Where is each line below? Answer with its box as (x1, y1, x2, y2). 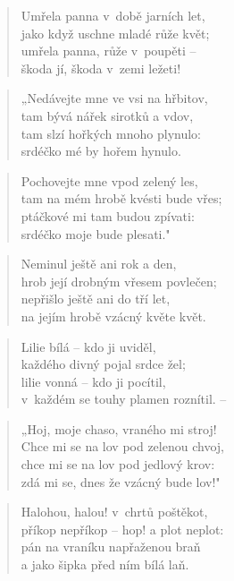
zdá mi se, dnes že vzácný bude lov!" (21, 472, 221, 491)
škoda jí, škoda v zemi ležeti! (21, 58, 181, 77)
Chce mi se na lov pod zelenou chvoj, (21, 437, 224, 456)
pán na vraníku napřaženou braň (21, 537, 201, 556)
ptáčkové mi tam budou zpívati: (21, 206, 195, 225)
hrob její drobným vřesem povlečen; (21, 271, 217, 290)
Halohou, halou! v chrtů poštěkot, (21, 502, 208, 521)
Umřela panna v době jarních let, (21, 6, 205, 24)
